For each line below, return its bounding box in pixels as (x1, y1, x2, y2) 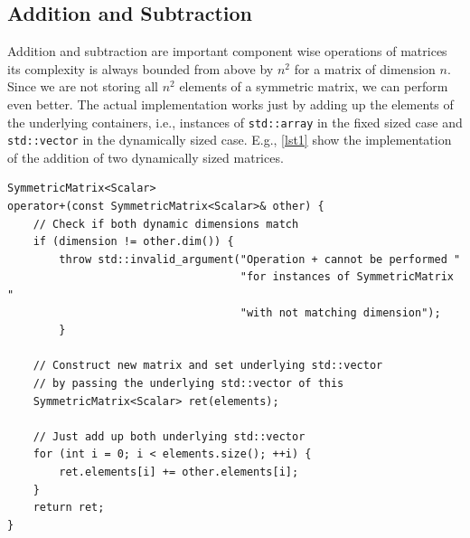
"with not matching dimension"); (240, 306, 441, 319)
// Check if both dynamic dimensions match (33, 217, 299, 231)
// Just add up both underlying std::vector (33, 429, 305, 443)
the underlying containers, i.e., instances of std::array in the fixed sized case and (7, 112, 463, 131)
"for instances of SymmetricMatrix (240, 270, 454, 284)
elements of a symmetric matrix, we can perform (179, 77, 448, 96)
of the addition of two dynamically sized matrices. (7, 147, 284, 166)
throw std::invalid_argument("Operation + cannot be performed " (59, 252, 461, 266)
